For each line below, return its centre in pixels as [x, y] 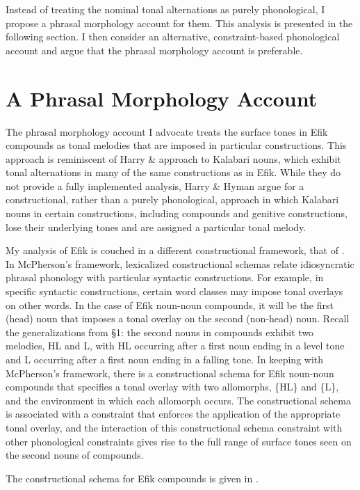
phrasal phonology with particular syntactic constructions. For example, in [165, 277]
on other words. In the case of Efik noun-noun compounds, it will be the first [170, 305]
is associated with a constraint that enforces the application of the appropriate [173, 414]
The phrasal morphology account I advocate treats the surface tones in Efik [167, 131]
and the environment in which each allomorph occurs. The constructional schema [178, 400]
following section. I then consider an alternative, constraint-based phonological [173, 37]
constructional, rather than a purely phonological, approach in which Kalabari [172, 199]
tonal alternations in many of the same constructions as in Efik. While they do [173, 172]
